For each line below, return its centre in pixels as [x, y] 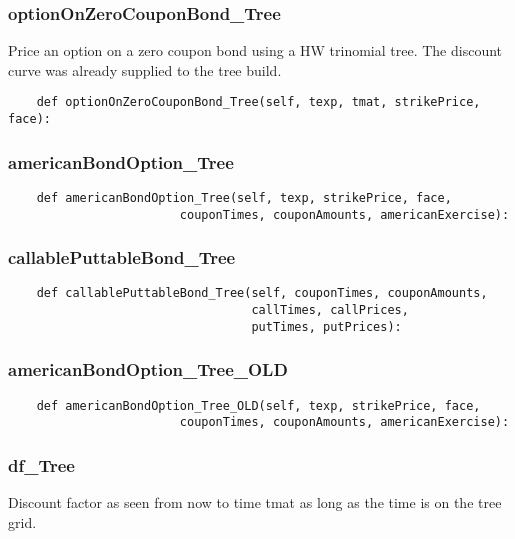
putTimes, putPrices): [326, 326]
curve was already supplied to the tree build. [145, 69]
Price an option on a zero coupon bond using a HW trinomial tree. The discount [255, 50]
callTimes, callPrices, [330, 310]
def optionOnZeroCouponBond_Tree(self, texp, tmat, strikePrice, [258, 102]
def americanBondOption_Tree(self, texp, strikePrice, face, [244, 197]
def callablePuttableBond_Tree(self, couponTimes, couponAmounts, [262, 293]
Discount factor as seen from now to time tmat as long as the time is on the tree [255, 502]
